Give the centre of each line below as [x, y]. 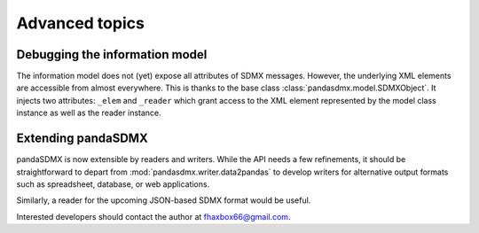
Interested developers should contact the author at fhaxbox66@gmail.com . [153, 216]
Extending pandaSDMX [82, 139]
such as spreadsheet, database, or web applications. [113, 184]
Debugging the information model [112, 54]
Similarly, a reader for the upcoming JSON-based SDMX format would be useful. [164, 200]
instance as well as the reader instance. [89, 113]
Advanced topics [81, 23]
